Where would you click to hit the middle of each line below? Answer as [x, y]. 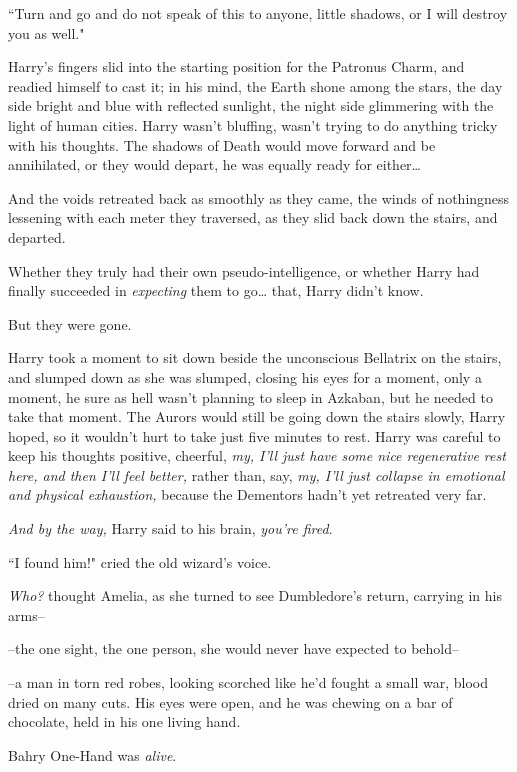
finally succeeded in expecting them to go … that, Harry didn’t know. [216, 290]
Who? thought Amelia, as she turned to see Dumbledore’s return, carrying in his [255, 595]
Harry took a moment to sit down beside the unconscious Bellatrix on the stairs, [255, 357]
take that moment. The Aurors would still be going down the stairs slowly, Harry [257, 416]
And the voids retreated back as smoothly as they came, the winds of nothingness [259, 197]
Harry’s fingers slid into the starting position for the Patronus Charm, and [236, 66]
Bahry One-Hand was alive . [92, 754]
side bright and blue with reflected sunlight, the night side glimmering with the [251, 105]
